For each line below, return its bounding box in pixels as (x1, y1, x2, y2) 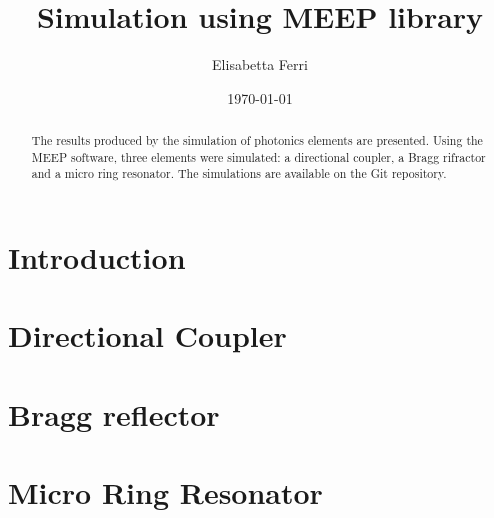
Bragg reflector (8, 393, 220, 434)
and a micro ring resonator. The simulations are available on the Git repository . (31, 165, 447, 182)
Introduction (8, 237, 186, 278)
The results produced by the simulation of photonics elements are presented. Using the (31, 132, 483, 149)
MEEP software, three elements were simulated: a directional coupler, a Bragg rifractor (31, 148, 486, 165)
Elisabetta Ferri (212, 54, 308, 75)
